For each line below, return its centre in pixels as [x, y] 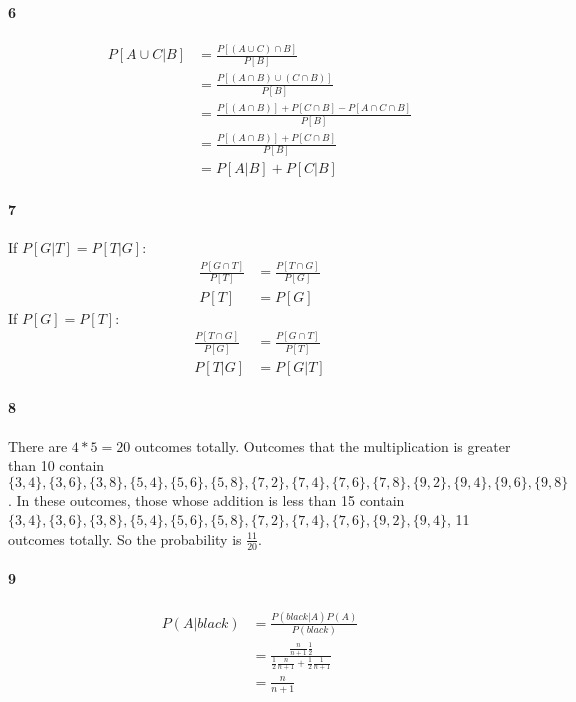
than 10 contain [56, 465]
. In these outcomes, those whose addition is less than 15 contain [206, 499]
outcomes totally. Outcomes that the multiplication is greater [322, 445]
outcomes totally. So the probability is [125, 538]
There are [38, 445]
